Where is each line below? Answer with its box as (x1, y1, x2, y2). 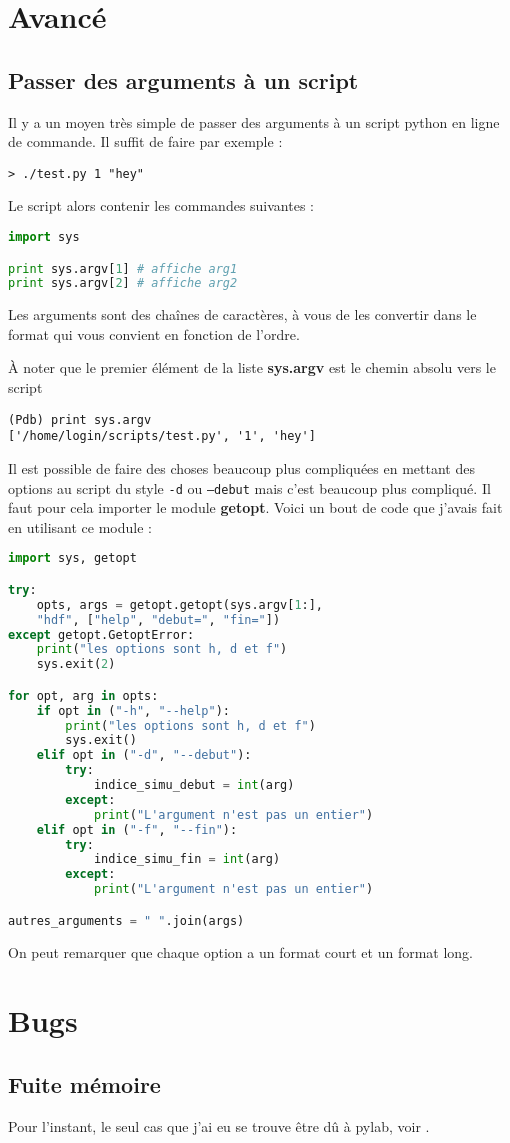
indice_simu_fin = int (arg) (93, 852, 281, 867)
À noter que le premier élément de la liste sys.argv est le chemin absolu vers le (8, 357, 496, 378)
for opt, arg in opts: (8, 688, 159, 703)
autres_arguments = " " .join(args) (8, 913, 245, 928)
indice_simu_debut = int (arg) (93, 778, 295, 793)
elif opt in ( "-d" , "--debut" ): (36, 748, 252, 763)
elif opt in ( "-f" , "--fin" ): (36, 822, 238, 837)
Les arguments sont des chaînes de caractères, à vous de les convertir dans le (8, 304, 477, 325)
